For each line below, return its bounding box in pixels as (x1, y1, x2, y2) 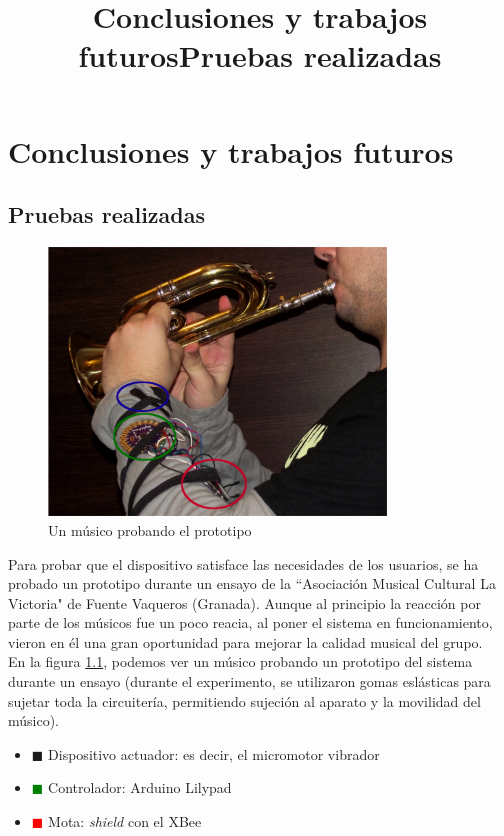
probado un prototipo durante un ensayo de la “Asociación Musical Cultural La (8, 573, 496, 594)
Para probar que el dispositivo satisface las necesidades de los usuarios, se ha (8, 553, 479, 574)
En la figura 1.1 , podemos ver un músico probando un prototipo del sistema (8, 651, 473, 672)
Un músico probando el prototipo (48, 519, 252, 540)
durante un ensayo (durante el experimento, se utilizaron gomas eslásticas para (8, 671, 491, 692)
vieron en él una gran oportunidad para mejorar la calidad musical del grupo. (8, 631, 483, 652)
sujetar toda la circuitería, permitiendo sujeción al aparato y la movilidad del (8, 690, 481, 711)
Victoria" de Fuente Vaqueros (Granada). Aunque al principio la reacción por (8, 592, 481, 613)
